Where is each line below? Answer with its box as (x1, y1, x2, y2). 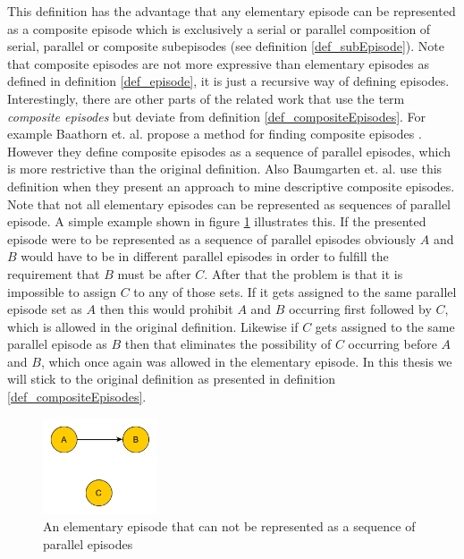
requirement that (7, 264, 100, 283)
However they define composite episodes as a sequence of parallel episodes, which (7, 141, 451, 160)
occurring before (348, 335, 437, 353)
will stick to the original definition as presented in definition (7, 369, 336, 388)
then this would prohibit (99, 300, 233, 318)
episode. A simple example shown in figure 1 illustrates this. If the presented (7, 212, 426, 231)
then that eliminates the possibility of (124, 335, 332, 353)
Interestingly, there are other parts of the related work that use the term (7, 89, 405, 107)
